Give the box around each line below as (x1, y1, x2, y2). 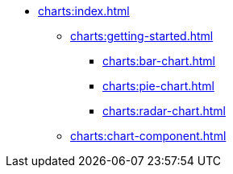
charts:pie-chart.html (102, 79, 214, 93)
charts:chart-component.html (70, 129, 227, 143)
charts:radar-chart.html (102, 104, 226, 118)
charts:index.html (38, 4, 130, 18)
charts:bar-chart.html (102, 54, 215, 68)
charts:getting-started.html (70, 29, 214, 43)
